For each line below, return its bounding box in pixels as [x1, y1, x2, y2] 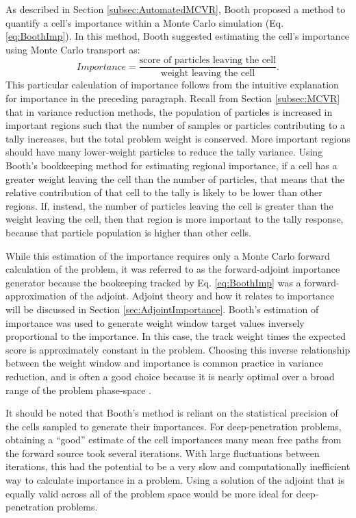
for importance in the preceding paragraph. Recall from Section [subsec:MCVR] [5, 91, 340, 106]
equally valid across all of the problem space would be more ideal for [5, 486, 293, 500]
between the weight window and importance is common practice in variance [5, 356, 323, 370]
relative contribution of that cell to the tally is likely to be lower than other [5, 185, 322, 199]
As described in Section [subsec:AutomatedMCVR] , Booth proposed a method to [5, 2, 346, 16]
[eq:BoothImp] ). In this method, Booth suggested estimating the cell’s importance [5, 29, 350, 43]
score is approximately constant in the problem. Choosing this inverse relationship [5, 342, 351, 356]
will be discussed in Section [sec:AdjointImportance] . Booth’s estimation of [5, 301, 319, 316]
